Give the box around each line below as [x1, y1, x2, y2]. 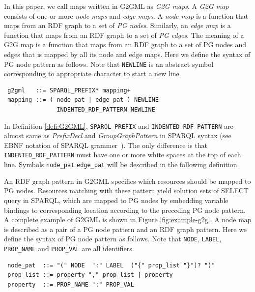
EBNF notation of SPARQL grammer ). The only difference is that [4, 140, 207, 150]
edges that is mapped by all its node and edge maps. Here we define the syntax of [4, 49, 251, 59]
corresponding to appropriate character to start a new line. [4, 68, 181, 79]
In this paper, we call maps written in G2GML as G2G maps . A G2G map [4, 1, 229, 11]
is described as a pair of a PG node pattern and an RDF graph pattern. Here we [4, 224, 247, 234]
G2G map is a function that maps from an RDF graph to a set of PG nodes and [4, 39, 247, 50]
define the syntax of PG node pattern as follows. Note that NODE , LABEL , [4, 234, 222, 244]
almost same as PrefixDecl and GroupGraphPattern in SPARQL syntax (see [4, 130, 231, 141]
